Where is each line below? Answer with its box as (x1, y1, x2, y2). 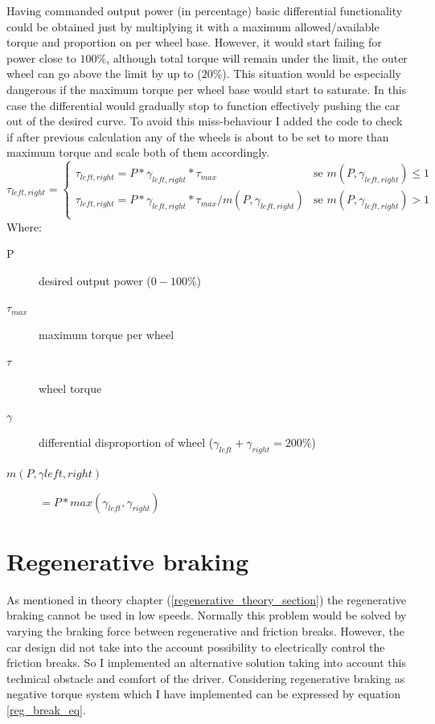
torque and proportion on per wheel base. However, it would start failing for (6, 34, 382, 51)
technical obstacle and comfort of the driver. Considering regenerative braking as (6, 669, 405, 686)
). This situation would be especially (222, 65, 402, 82)
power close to (6, 49, 76, 66)
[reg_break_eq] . (6, 701, 86, 718)
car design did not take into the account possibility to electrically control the (6, 638, 385, 655)
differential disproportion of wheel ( (39, 434, 214, 451)
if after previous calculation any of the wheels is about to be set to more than (6, 128, 389, 145)
